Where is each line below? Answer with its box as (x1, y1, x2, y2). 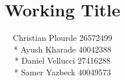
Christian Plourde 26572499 (13, 32, 112, 44)
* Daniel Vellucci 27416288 (15, 54, 110, 67)
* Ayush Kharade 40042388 (13, 43, 112, 55)
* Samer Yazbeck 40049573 (14, 65, 111, 78)
